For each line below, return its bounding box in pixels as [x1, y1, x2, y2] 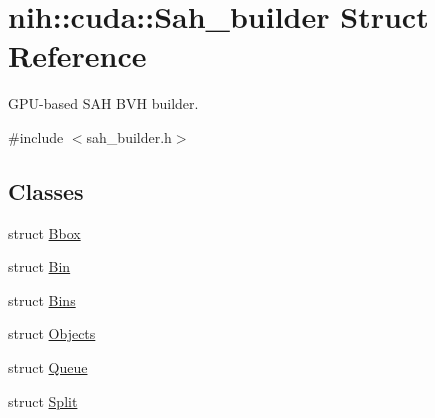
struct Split [8, 390, 78, 411]
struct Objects [8, 323, 96, 344]
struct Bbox [8, 222, 81, 243]
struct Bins [8, 289, 76, 310]
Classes [8, 175, 84, 206]
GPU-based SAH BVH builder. [8, 93, 199, 114]
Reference [8, 35, 147, 76]
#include [8, 126, 64, 147]
